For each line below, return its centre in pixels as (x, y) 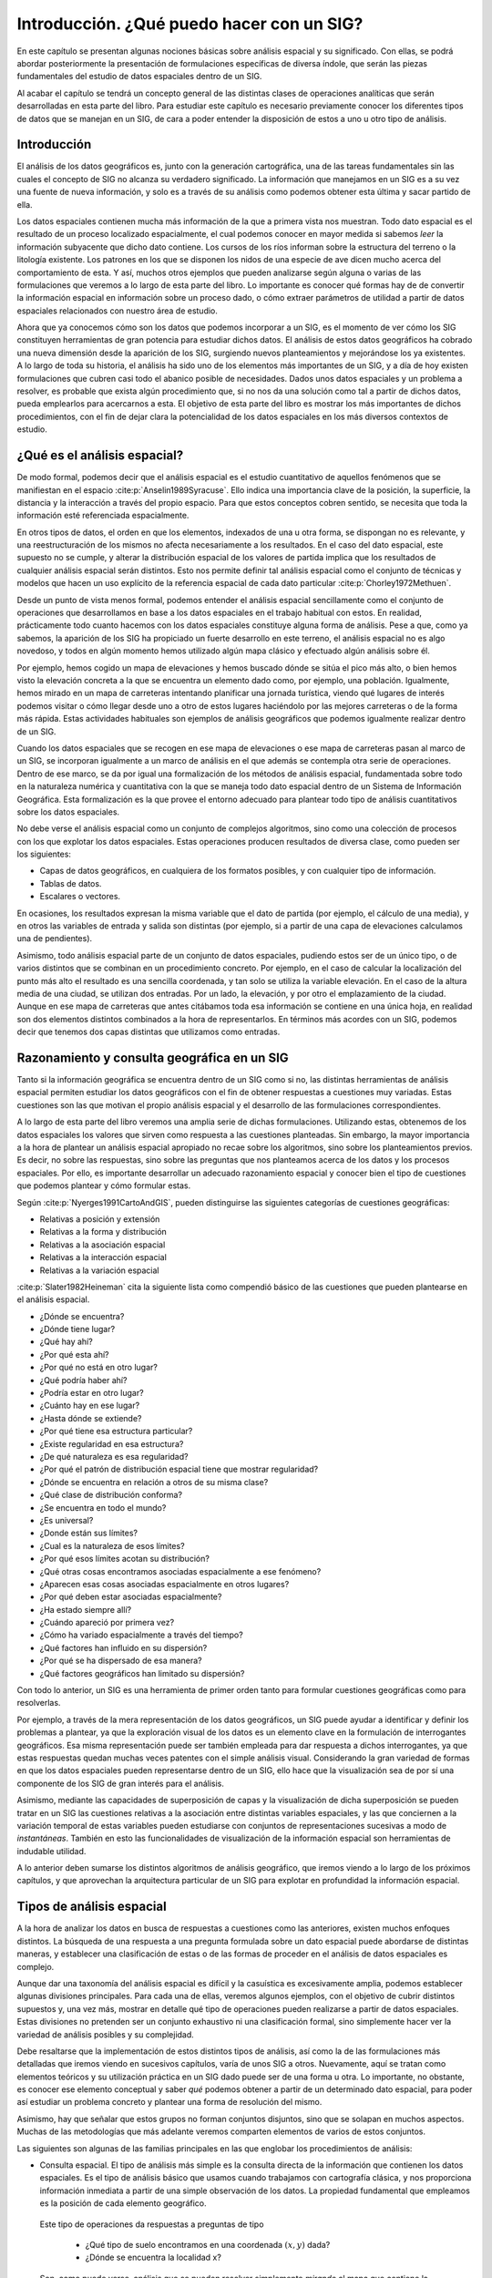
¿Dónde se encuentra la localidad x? (154, 2257)
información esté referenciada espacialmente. (103, 516)
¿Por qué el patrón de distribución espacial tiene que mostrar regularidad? (179, 1469)
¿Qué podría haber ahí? (83, 1380)
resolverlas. (39, 1703)
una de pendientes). (55, 939)
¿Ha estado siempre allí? (86, 1609)
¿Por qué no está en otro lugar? (99, 1368)
